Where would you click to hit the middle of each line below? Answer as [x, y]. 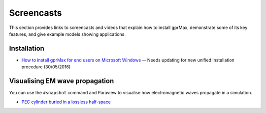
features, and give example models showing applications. [67, 34]
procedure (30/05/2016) [46, 67]
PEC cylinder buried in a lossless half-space [66, 102]
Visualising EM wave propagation [62, 81]
